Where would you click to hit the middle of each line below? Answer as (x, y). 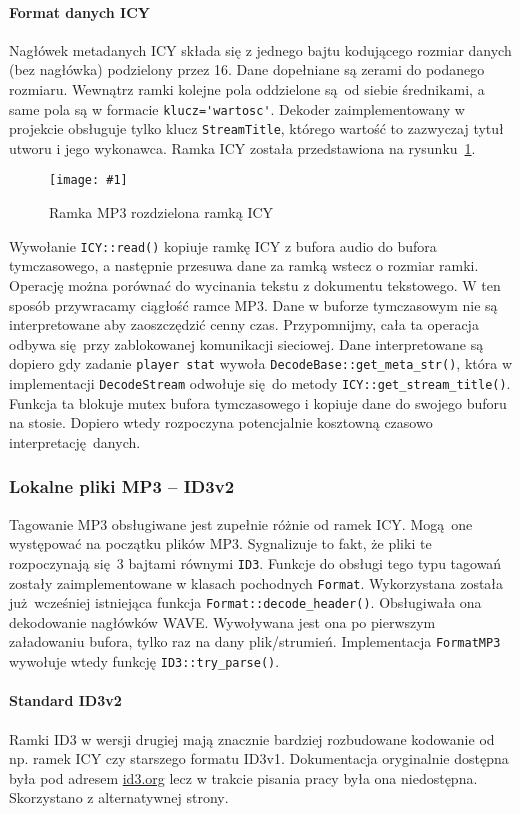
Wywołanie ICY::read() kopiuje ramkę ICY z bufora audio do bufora (223, 245)
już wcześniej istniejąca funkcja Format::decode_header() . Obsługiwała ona (245, 602)
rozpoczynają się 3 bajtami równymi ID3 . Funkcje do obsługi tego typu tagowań (255, 562)
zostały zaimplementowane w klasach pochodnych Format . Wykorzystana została (256, 582)
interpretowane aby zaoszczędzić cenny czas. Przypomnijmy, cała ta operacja (244, 324)
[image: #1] (88, 180)
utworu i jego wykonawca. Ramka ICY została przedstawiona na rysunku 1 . (242, 147)
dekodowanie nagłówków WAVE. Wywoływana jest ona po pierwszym (222, 621)
